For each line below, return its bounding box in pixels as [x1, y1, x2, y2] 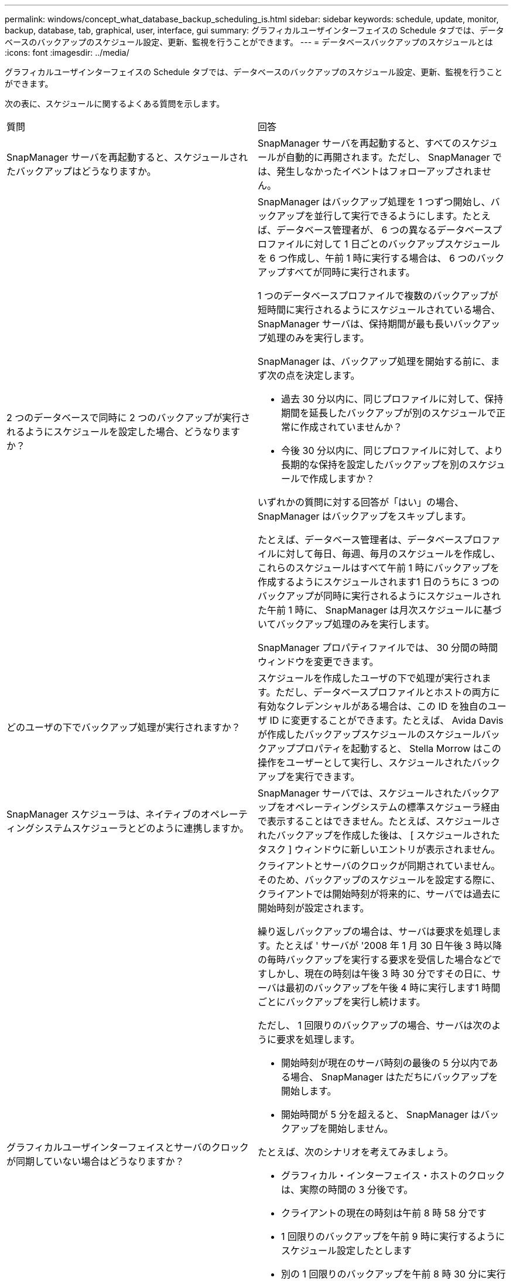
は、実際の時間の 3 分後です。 [281, 1184, 413, 1195]
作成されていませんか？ [300, 421, 403, 433]
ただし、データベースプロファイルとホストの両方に [275, 686, 500, 698]
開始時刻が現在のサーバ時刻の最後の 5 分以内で [281, 1057, 489, 1069]
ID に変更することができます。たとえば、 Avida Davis [269, 714, 504, 726]
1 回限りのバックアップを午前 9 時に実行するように [281, 1231, 505, 1242]
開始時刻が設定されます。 [258, 902, 370, 914]
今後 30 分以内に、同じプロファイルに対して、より [281, 445, 503, 456]
